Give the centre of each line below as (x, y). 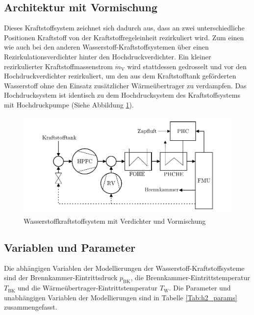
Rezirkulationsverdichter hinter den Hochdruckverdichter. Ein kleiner (108, 56)
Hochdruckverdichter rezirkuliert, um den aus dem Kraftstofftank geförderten (120, 76)
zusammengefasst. (31, 307)
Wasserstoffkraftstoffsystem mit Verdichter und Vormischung (115, 221)
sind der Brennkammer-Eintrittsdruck (61, 277)
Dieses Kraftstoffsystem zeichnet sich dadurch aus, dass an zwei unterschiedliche (124, 28)
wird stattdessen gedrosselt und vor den (187, 66)
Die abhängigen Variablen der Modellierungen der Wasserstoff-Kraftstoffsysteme (124, 268)
